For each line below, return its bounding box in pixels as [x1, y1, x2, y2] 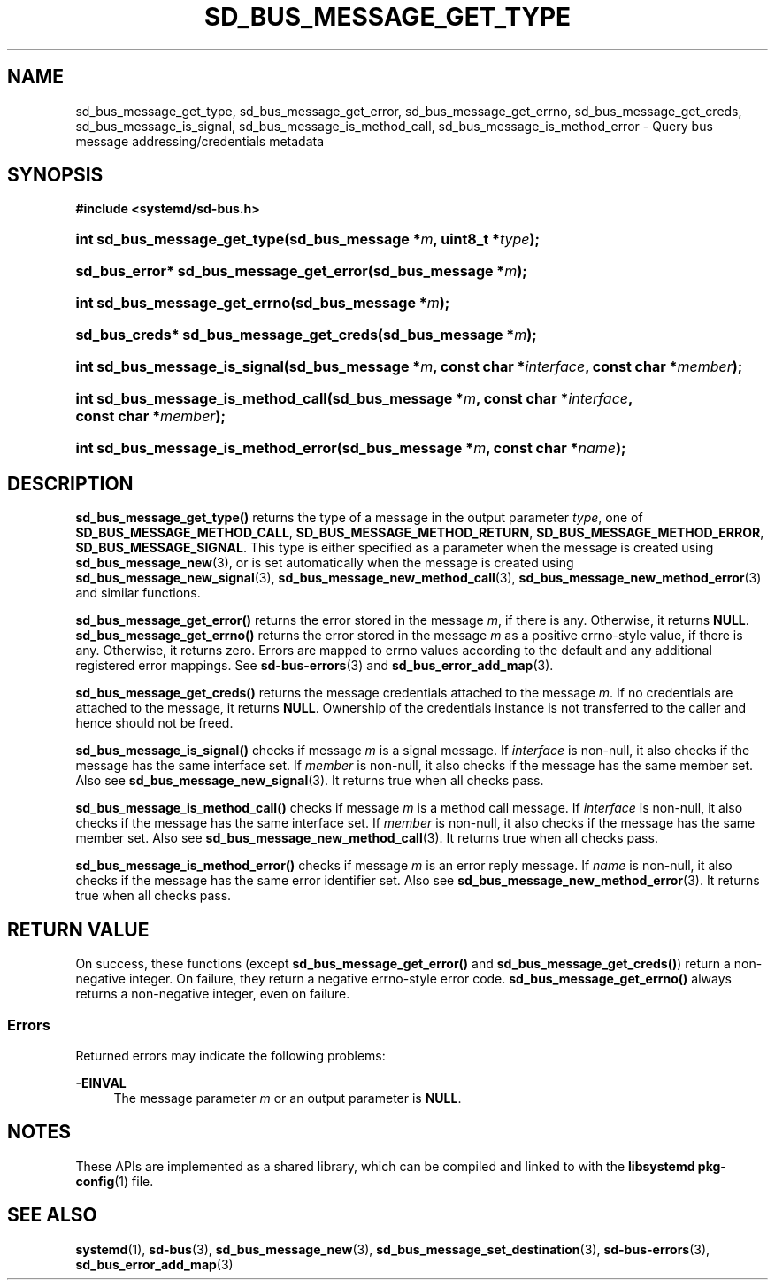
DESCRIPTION [7, 472, 134, 495]
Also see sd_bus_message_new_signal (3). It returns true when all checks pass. [75, 773, 544, 789]
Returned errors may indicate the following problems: [75, 1047, 386, 1063]
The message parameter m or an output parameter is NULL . [113, 1090, 462, 1106]
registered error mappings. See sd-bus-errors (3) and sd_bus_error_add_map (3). [75, 658, 554, 674]
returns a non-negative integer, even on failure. [75, 986, 350, 1002]
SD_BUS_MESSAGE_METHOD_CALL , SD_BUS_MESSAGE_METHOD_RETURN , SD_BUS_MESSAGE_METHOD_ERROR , [75, 525, 764, 541]
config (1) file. [75, 1173, 154, 1189]
